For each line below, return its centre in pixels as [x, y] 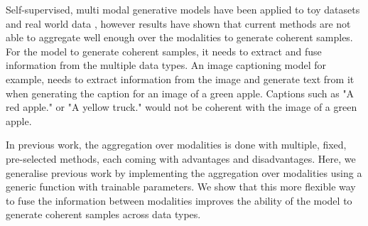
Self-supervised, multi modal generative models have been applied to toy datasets [183, 9]
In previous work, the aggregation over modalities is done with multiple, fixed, [176, 145]
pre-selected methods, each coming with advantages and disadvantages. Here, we [181, 158]
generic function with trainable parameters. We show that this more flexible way [181, 187]
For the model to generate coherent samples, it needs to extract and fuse [164, 51]
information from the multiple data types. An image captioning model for [166, 65]
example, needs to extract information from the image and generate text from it [180, 79]
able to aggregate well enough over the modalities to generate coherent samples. [179, 37]
